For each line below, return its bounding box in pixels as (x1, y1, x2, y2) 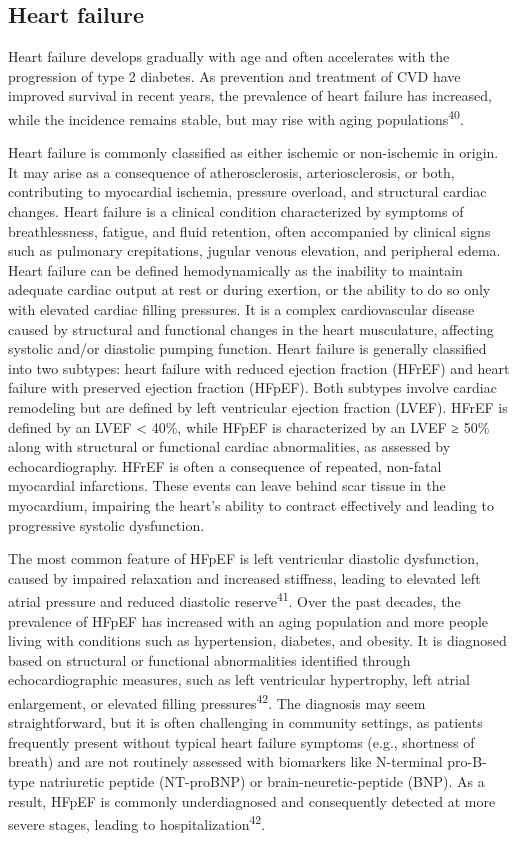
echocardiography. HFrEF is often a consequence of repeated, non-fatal (8, 455, 442, 476)
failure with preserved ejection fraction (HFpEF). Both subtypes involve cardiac (8, 377, 497, 398)
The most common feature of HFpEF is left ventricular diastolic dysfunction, (8, 548, 479, 569)
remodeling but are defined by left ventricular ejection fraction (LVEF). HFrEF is (8, 396, 508, 417)
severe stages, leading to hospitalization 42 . (8, 811, 266, 834)
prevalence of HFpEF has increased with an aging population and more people (8, 610, 489, 631)
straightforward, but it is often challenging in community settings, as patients (8, 712, 483, 733)
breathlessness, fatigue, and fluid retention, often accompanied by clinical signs (8, 220, 491, 241)
